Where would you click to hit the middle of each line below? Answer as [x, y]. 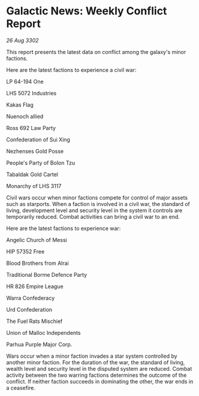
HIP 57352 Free [25, 251]
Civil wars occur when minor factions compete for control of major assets [97, 197]
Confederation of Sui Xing [38, 140]
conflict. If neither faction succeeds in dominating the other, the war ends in [100, 381]
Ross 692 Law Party [31, 128]
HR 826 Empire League [35, 286]
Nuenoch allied [25, 116]
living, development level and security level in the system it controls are [94, 210]
